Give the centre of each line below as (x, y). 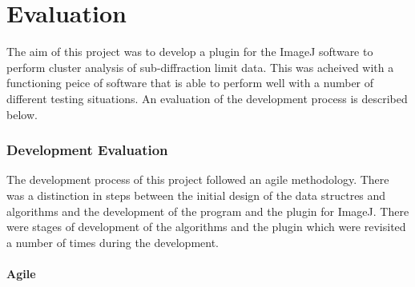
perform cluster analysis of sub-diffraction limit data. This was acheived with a (200, 67)
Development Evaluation (87, 150)
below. (22, 114)
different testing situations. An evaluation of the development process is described (207, 98)
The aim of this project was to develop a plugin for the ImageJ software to (190, 52)
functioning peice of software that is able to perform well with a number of (190, 83)
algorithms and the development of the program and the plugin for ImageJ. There (208, 211)
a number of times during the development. (113, 242)
